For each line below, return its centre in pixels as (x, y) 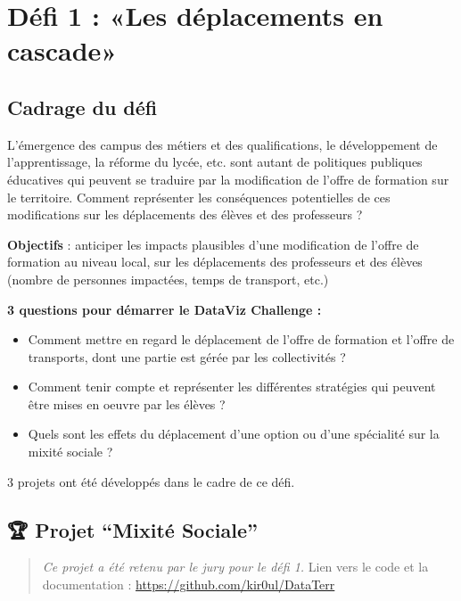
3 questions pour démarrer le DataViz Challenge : (165, 309)
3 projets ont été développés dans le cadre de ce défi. (151, 481)
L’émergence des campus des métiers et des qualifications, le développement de (222, 144)
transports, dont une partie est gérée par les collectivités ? (187, 356)
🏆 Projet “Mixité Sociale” (132, 529)
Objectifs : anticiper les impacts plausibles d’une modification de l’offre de (213, 244)
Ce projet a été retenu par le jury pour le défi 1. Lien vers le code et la (235, 567)
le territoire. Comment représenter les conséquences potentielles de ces (199, 197)
